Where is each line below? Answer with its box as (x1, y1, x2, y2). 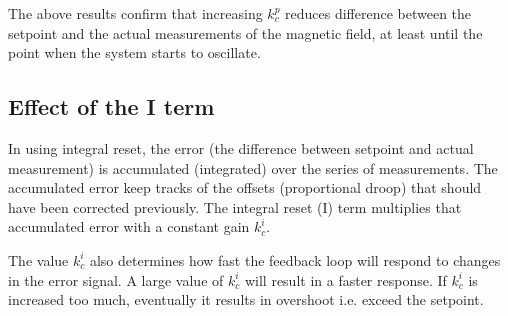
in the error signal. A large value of (8, 269, 224, 290)
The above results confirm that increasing (8, 3, 263, 23)
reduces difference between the (285, 3, 472, 23)
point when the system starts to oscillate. (8, 42, 261, 63)
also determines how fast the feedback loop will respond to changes (89, 249, 501, 270)
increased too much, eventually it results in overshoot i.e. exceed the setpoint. (8, 289, 484, 310)
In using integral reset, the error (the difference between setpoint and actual (8, 137, 474, 158)
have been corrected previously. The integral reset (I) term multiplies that (8, 196, 462, 217)
